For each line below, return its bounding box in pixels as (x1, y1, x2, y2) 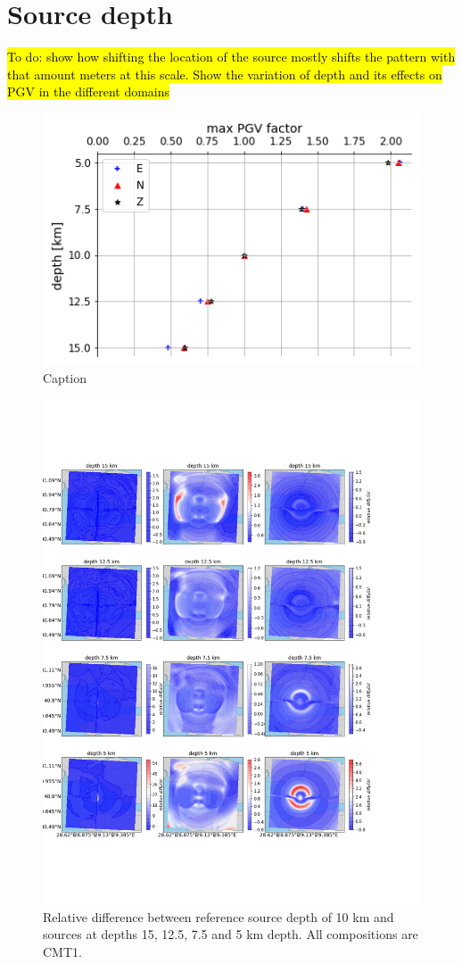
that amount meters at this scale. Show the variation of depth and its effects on (7, 64, 442, 83)
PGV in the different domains (7, 82, 170, 101)
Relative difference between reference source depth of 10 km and (43, 907, 394, 926)
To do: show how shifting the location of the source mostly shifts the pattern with (7, 47, 456, 66)
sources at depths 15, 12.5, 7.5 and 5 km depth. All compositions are (43, 925, 418, 943)
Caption (43, 369, 87, 387)
